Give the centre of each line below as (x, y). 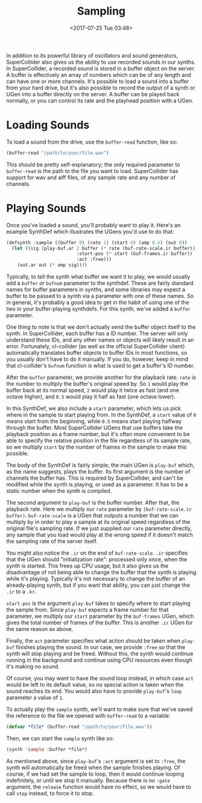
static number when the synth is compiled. (59, 491)
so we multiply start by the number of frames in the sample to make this (96, 447)
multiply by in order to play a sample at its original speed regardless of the (98, 522)
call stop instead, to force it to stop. (50, 793)
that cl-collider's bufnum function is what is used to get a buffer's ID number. (100, 366)
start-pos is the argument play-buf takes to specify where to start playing (99, 603)
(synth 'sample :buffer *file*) (47, 749)
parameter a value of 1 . (35, 698)
